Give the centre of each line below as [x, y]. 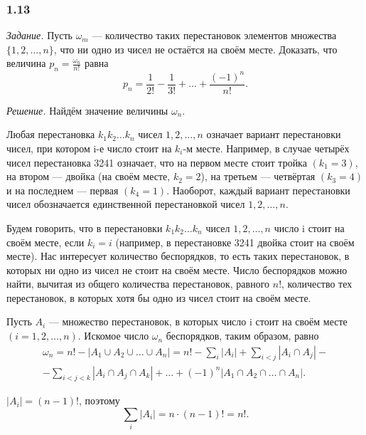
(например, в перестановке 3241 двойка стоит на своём [235, 242]
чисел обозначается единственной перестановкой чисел [126, 204]
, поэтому [99, 400]
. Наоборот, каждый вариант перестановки [258, 190]
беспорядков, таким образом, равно [242, 336]
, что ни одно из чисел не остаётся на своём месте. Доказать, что [195, 49]
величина [26, 63]
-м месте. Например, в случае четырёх [266, 148]
